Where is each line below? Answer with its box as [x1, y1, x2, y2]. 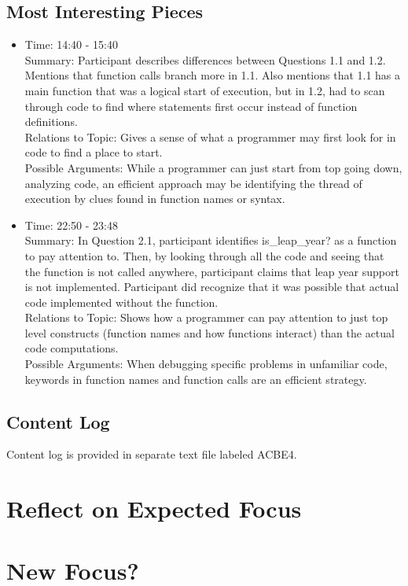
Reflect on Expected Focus [6, 492, 302, 525]
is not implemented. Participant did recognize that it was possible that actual [24, 278, 399, 295]
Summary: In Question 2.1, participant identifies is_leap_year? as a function [24, 232, 397, 249]
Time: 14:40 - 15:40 [24, 36, 118, 53]
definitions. [24, 113, 78, 130]
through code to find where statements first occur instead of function [24, 98, 358, 114]
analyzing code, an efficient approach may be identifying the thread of [24, 175, 362, 191]
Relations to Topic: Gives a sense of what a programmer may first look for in [24, 128, 396, 145]
